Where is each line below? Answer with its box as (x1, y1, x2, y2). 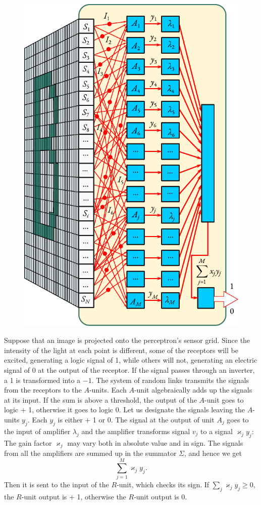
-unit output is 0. (134, 491, 187, 501)
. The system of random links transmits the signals (91, 374, 249, 385)
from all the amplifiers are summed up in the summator (4, 448, 177, 458)
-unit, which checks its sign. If (117, 479, 210, 490)
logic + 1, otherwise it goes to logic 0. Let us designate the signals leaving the (4, 404, 245, 415)
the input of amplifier (4, 425, 71, 436)
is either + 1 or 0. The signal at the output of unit (58, 414, 215, 424)
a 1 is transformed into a (4, 374, 81, 385)
